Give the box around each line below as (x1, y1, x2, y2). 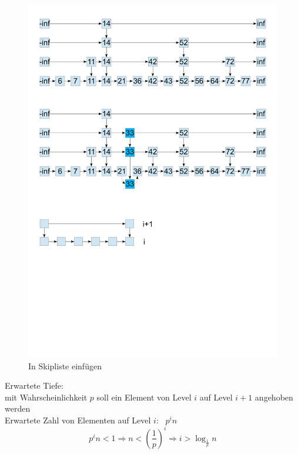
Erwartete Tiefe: (5, 379, 63, 392)
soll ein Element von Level (96, 390, 192, 403)
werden (5, 402, 31, 415)
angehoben (255, 390, 293, 403)
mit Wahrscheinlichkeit (5, 390, 88, 403)
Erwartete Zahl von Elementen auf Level (5, 413, 151, 426)
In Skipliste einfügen (28, 359, 102, 372)
